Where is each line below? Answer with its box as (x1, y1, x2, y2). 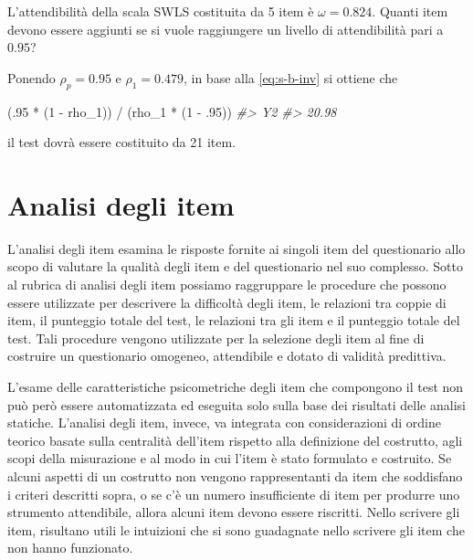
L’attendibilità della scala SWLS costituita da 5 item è (7, 2, 314, 20)
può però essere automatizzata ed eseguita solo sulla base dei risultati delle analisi (7, 395, 466, 414)
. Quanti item (372, 2, 448, 20)
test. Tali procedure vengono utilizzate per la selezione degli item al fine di (7, 328, 425, 347)
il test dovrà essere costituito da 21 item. (7, 132, 236, 152)
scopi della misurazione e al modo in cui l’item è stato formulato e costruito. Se (7, 449, 452, 468)
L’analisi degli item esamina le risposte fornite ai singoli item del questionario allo (7, 238, 466, 258)
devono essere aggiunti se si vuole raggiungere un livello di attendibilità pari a (7, 19, 444, 38)
